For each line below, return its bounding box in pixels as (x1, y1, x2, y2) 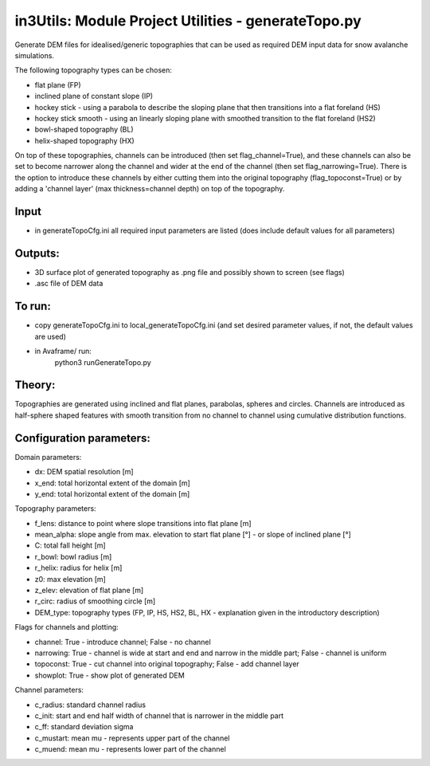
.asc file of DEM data (34, 279, 104, 289)
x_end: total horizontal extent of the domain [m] (34, 478, 190, 488)
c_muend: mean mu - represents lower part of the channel (34, 744, 226, 754)
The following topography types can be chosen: (14, 65, 173, 75)
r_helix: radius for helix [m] (34, 563, 123, 573)
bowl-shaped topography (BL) (34, 124, 135, 135)
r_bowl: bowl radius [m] (34, 552, 112, 561)
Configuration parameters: (14, 431, 150, 445)
